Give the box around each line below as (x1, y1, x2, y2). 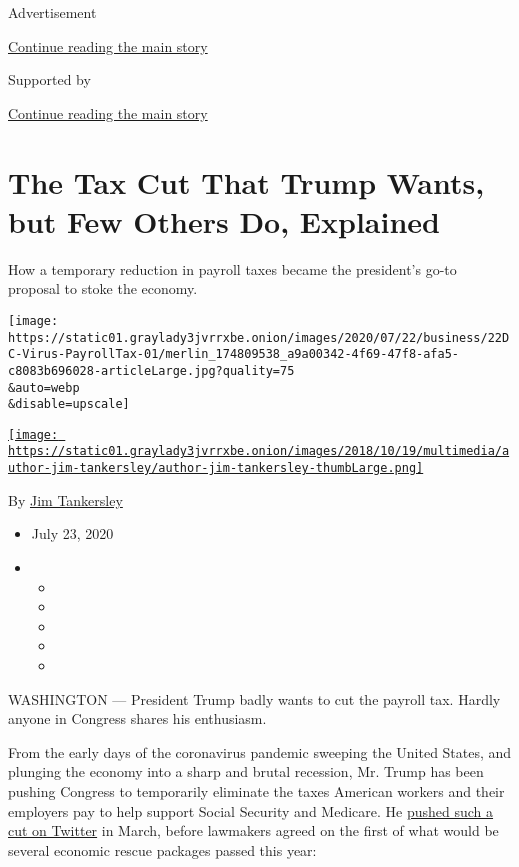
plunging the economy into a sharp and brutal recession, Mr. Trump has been (8, 761, 484, 782)
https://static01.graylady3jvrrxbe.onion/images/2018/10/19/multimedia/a (8, 444, 510, 459)
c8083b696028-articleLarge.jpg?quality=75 (8, 363, 295, 378)
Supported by (8, 69, 91, 90)
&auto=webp (8, 380, 80, 395)
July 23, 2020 (31, 523, 114, 544)
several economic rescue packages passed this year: (8, 839, 317, 860)
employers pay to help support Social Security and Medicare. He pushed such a (8, 800, 494, 821)
